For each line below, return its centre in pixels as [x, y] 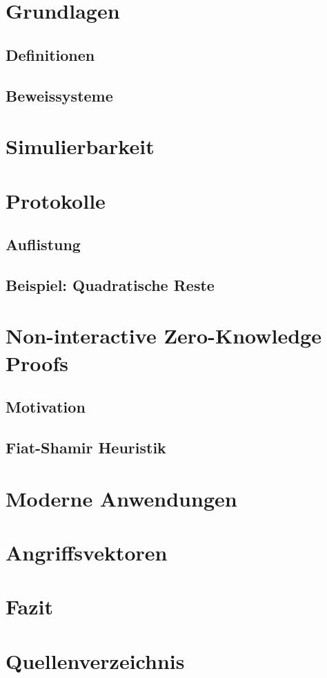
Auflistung [43, 244]
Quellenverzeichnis [95, 660]
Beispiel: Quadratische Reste [110, 284]
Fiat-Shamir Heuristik [86, 447]
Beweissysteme [59, 95]
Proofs [37, 362]
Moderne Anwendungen [121, 498]
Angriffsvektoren [87, 552]
